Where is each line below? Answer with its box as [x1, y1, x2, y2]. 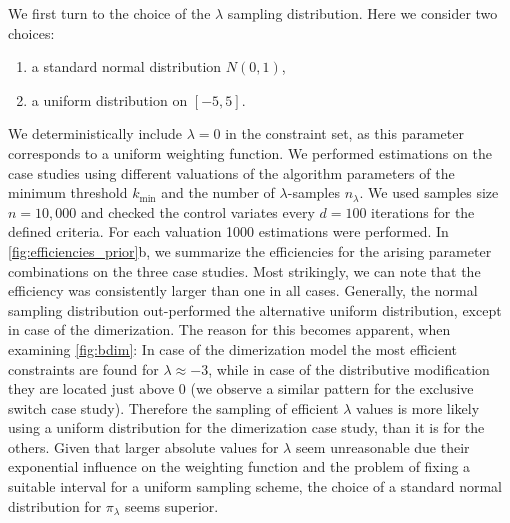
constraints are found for [8, 358, 159, 379]
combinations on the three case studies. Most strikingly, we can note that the [8, 260, 481, 281]
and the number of [161, 182, 275, 203]
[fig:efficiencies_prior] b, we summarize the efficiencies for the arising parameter [8, 240, 492, 261]
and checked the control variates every [80, 201, 315, 222]
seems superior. [124, 495, 219, 516]
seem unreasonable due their [295, 436, 470, 457]
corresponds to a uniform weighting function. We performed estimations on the [8, 142, 492, 163]
